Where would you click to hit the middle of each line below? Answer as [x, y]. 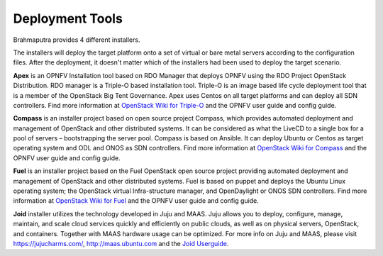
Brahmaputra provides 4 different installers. [77, 40]
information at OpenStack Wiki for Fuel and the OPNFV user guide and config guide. [136, 201]
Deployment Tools [68, 18]
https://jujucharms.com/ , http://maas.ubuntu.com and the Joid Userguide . [121, 243]
